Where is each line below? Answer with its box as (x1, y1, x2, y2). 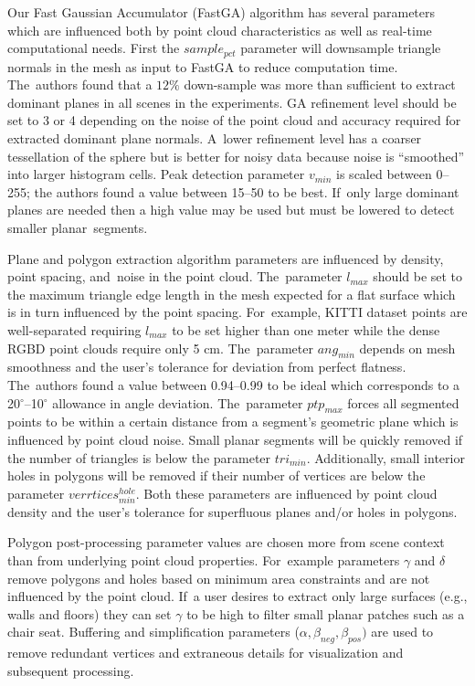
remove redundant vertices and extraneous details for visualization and (7, 643, 404, 662)
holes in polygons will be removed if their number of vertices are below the (7, 466, 426, 485)
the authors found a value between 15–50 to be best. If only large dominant (34, 182, 459, 201)
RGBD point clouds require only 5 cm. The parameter (7, 338, 313, 357)
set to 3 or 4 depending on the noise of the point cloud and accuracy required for (7, 111, 461, 130)
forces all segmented (347, 393, 459, 412)
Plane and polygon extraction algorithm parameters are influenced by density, (7, 248, 444, 268)
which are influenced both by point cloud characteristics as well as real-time (7, 20, 432, 39)
